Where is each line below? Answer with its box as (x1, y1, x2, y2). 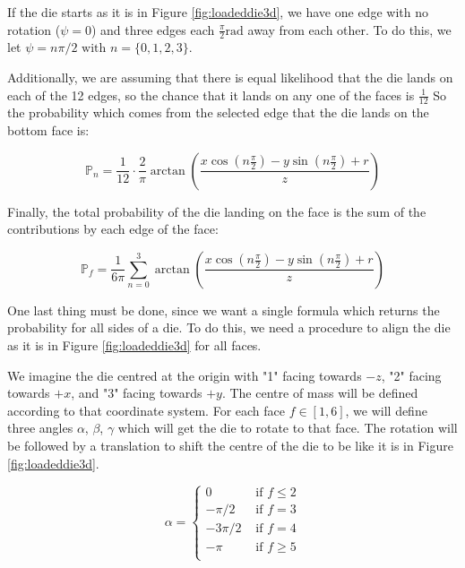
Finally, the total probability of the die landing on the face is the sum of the (7, 202, 426, 220)
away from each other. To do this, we (247, 20, 452, 39)
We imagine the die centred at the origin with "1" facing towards (7, 366, 362, 384)
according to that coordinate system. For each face (7, 400, 286, 419)
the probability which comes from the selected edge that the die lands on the (7, 103, 429, 122)
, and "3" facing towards (71, 383, 202, 402)
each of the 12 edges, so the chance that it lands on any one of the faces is (7, 85, 415, 104)
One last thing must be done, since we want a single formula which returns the (7, 300, 440, 319)
